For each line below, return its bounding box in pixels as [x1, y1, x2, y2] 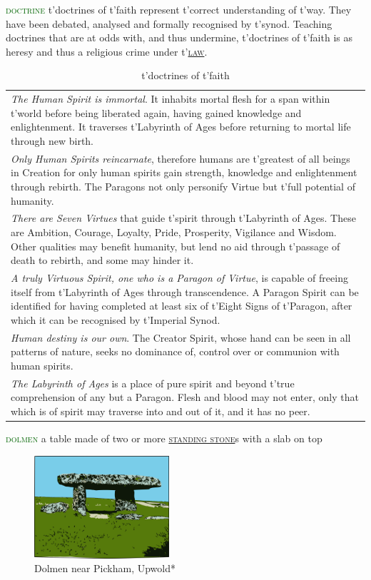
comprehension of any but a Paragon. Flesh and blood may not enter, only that [11, 390, 359, 405]
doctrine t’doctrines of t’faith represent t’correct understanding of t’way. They [6, 2, 352, 16]
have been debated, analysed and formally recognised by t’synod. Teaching [6, 16, 332, 31]
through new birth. [11, 133, 94, 148]
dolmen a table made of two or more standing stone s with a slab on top [6, 431, 322, 446]
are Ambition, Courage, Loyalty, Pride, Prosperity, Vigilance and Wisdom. [11, 225, 337, 240]
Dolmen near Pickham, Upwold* [34, 561, 176, 576]
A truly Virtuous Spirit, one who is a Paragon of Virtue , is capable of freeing [11, 270, 348, 285]
